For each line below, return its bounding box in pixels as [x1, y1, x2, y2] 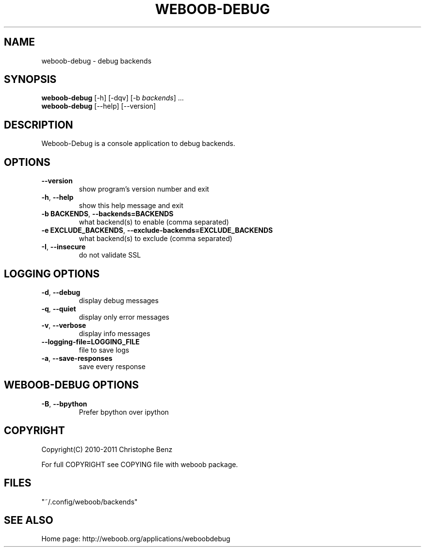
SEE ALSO [4, 514, 53, 526]
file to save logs [79, 345, 130, 354]
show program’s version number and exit [79, 185, 209, 194]
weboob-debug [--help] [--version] [41, 102, 156, 111]
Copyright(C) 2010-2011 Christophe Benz [41, 445, 173, 454]
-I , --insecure [41, 243, 86, 251]
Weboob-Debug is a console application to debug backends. [41, 139, 235, 148]
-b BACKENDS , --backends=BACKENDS [41, 210, 174, 218]
